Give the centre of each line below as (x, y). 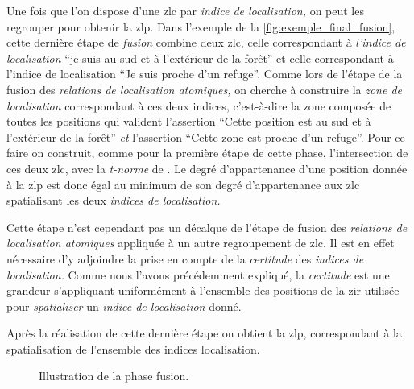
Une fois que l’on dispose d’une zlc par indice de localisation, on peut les (185, 10)
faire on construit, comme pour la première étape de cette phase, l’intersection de (207, 153)
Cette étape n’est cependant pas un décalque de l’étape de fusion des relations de (207, 227)
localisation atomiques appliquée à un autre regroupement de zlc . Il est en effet (201, 243)
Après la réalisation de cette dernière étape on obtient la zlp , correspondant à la (204, 333)
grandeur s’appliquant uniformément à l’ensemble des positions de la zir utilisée (203, 290)
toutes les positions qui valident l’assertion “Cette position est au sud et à (189, 121)
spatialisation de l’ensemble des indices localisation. (133, 348)
